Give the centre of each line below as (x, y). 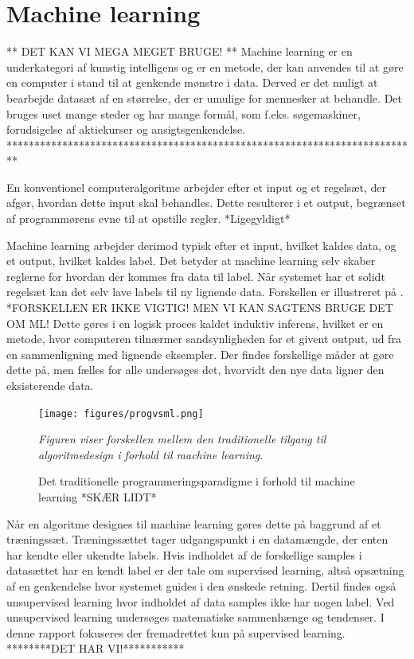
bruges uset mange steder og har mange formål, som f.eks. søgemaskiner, (184, 113)
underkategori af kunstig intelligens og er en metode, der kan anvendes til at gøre (205, 66)
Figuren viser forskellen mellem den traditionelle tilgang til (182, 439)
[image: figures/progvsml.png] (121, 413)
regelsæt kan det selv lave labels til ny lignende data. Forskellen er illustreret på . (205, 292)
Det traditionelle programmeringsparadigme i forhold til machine (197, 481)
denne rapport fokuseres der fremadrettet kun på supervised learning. (176, 632)
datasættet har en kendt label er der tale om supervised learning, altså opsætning (205, 570)
